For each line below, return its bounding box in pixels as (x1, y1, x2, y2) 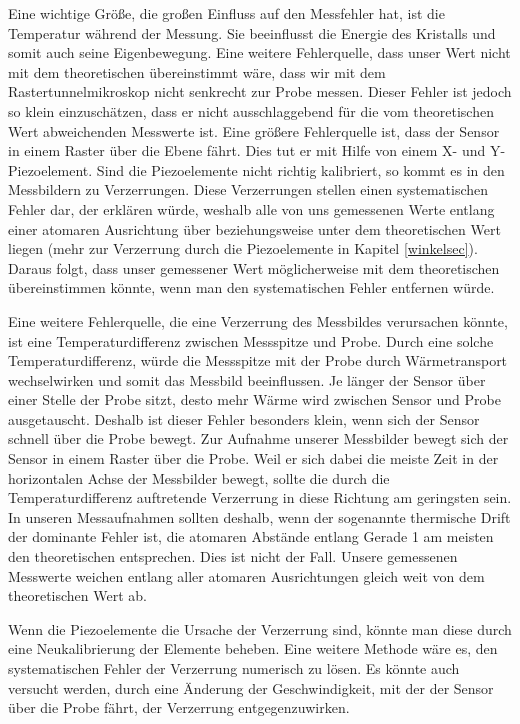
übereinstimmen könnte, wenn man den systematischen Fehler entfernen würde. (8, 277, 495, 298)
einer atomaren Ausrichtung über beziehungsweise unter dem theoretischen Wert (8, 218, 501, 239)
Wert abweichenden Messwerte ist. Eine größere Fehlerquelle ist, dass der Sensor (8, 120, 500, 141)
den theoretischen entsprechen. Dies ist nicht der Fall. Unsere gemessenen (8, 546, 458, 567)
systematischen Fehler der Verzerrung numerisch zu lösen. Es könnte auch (8, 658, 460, 678)
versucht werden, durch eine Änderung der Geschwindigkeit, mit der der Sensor (8, 677, 494, 698)
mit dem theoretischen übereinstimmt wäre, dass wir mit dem (8, 61, 386, 82)
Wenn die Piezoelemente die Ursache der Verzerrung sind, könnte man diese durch (8, 618, 512, 639)
